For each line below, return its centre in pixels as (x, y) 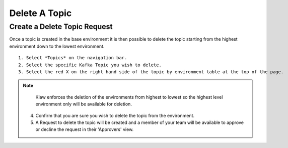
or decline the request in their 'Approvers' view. (85, 129)
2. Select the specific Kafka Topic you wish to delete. (90, 65)
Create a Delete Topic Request (61, 27)
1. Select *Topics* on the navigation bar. (73, 58)
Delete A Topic (41, 13)
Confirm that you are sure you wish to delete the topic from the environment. (115, 115)
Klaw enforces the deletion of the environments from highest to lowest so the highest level (129, 97)
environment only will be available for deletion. (84, 104)
